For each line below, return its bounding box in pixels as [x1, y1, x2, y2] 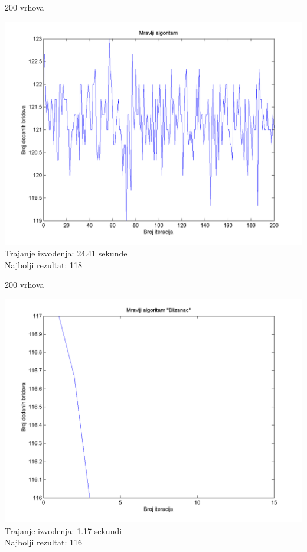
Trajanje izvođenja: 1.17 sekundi [5, 524, 122, 537]
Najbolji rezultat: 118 [5, 258, 83, 271]
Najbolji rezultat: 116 [5, 536, 83, 548]
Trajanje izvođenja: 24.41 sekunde [5, 247, 128, 259]
